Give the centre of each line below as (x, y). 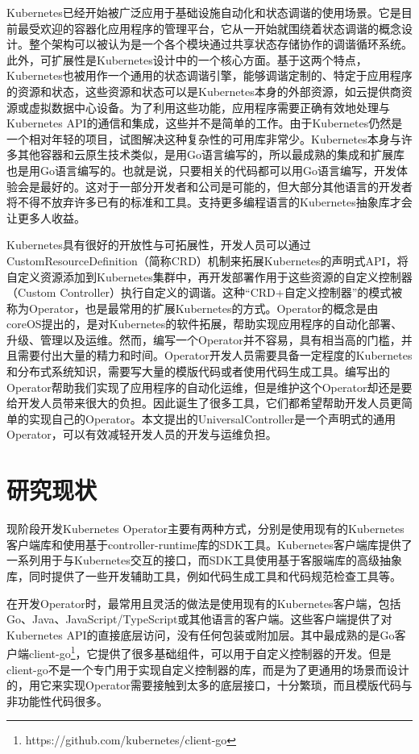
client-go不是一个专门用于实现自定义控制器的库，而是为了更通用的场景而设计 (208, 669)
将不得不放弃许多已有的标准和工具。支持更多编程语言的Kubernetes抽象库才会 (209, 202)
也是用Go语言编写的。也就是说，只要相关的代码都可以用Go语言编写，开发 (201, 170)
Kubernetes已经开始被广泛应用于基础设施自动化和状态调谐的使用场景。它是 (204, 12)
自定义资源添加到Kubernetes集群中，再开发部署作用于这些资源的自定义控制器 (209, 276)
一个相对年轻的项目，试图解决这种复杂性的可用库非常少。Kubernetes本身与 (204, 138)
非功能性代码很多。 (57, 700)
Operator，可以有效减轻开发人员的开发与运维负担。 (142, 434)
